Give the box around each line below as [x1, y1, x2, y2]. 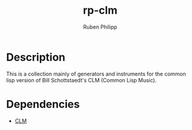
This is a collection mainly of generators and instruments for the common [6, 70, 186, 78]
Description [6, 50, 66, 64]
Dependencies [6, 97, 80, 111]
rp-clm [83, 4, 117, 17]
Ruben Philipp [83, 23, 117, 30]
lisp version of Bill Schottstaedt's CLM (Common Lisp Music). [6, 76, 157, 83]
